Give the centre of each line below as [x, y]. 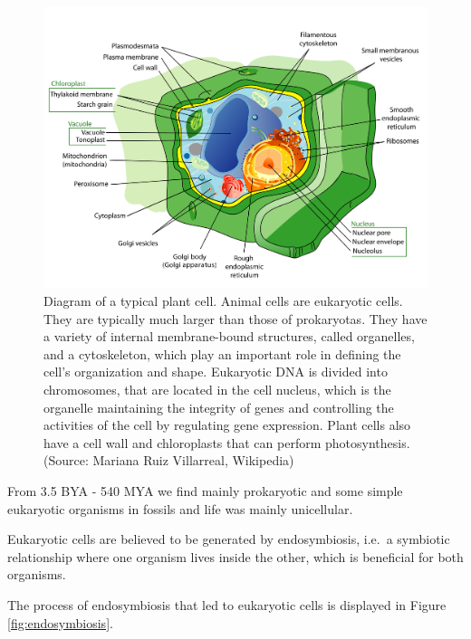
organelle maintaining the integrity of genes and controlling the [219, 407]
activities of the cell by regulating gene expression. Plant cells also [227, 425]
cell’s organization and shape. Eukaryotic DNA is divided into [216, 372]
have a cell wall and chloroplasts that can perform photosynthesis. [227, 442]
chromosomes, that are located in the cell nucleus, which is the [217, 389]
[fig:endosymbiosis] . [60, 622]
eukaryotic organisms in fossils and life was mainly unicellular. [180, 508]
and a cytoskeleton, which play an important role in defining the [222, 353]
